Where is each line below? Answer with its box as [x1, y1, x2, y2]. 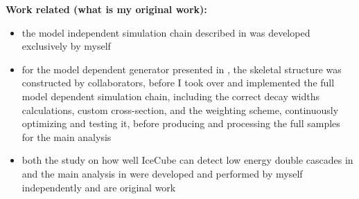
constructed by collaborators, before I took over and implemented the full [21, 75, 335, 90]
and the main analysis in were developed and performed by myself [21, 166, 303, 180]
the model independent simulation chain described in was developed [21, 25, 310, 39]
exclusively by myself [21, 39, 111, 53]
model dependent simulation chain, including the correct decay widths [21, 88, 319, 103]
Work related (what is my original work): [6, 2, 207, 16]
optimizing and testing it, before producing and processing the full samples [21, 116, 340, 131]
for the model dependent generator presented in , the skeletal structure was [21, 61, 342, 76]
